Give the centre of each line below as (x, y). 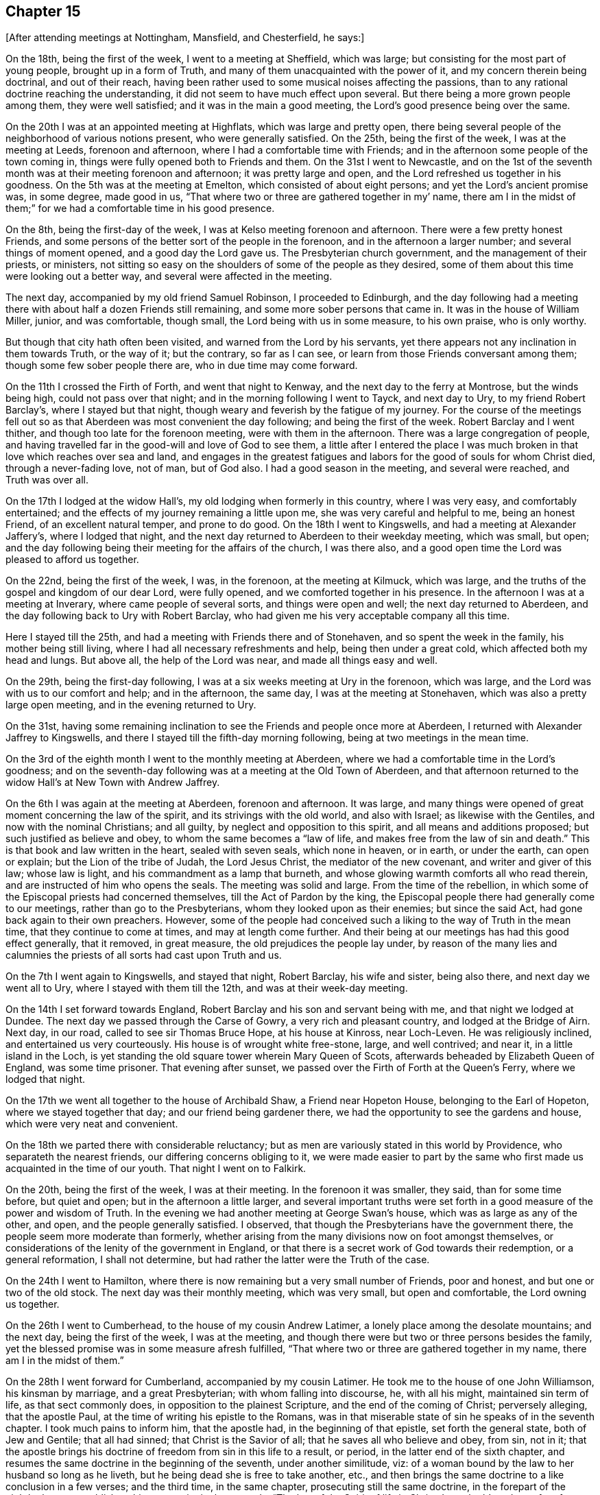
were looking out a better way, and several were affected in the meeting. (169, 276)
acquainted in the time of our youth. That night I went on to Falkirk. (156, 1169)
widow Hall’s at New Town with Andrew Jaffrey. (113, 782)
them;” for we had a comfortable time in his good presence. (140, 208)
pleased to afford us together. (72, 560)
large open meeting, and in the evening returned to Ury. (131, 705)
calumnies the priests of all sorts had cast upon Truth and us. (144, 955)
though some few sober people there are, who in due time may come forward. (182, 366)
